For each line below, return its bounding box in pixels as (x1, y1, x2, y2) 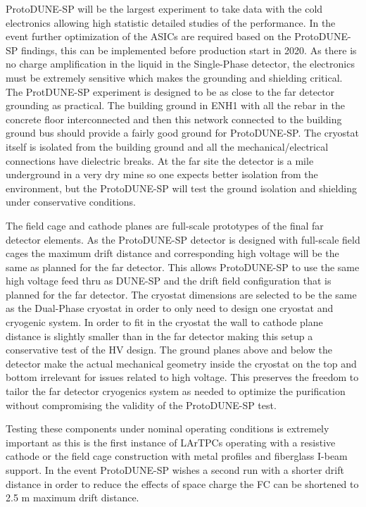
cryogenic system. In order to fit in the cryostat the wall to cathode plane (6, 315, 323, 330)
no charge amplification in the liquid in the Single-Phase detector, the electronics (6, 56, 355, 71)
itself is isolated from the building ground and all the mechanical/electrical (6, 139, 329, 154)
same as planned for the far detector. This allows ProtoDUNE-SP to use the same (6, 259, 360, 274)
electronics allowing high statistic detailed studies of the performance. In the (6, 15, 336, 30)
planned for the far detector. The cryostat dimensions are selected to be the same (6, 287, 357, 301)
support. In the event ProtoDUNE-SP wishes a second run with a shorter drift (6, 463, 344, 477)
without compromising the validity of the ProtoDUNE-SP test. (6, 397, 277, 412)
